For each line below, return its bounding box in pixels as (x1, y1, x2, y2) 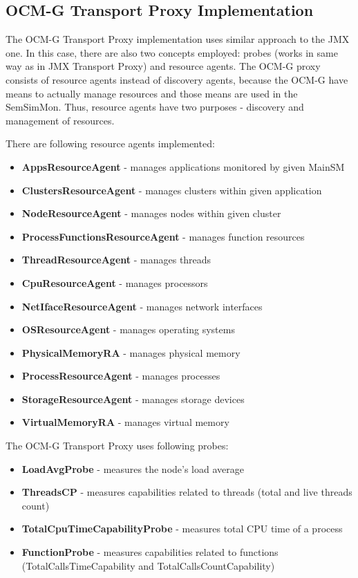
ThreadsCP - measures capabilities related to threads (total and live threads (21, 485, 352, 499)
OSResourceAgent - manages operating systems (21, 322, 235, 337)
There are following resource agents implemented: (6, 136, 215, 151)
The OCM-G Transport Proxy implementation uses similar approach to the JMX (6, 32, 350, 46)
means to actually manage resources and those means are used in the (6, 86, 298, 100)
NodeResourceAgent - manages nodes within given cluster (21, 206, 281, 221)
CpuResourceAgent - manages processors (21, 275, 208, 290)
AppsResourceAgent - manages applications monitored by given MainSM (21, 159, 345, 174)
